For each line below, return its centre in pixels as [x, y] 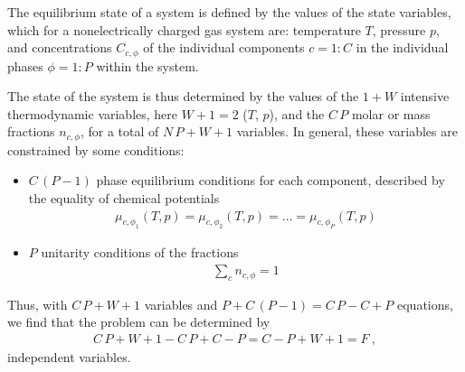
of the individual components [224, 47]
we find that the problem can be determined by [139, 322]
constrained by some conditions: [96, 149]
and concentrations [60, 47]
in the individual [402, 47]
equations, [425, 304]
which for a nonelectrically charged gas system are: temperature [184, 29]
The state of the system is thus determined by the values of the [183, 96]
